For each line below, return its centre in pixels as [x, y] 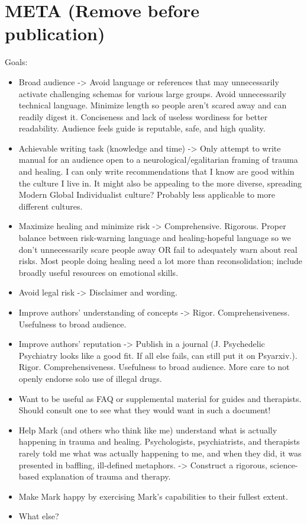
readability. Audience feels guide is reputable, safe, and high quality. [142, 128]
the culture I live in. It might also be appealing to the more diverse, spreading [160, 183]
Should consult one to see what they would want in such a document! [145, 410]
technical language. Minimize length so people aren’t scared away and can [153, 105]
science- [284, 464]
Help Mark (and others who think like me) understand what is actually [148, 430]
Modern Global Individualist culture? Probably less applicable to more [147, 195]
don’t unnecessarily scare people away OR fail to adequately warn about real [158, 249]
